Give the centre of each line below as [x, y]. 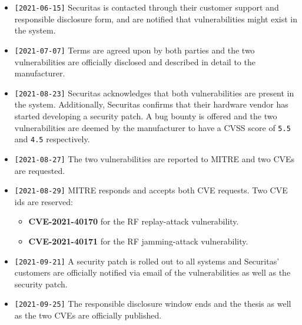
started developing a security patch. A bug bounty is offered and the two [146, 115]
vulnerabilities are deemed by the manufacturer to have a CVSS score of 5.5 [152, 127]
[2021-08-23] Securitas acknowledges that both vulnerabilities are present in [154, 93]
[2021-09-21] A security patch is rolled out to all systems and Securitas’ [147, 261]
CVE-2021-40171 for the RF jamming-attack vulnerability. [138, 241]
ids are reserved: [44, 201]
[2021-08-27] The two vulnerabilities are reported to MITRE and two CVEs [155, 158]
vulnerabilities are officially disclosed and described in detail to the [135, 61]
